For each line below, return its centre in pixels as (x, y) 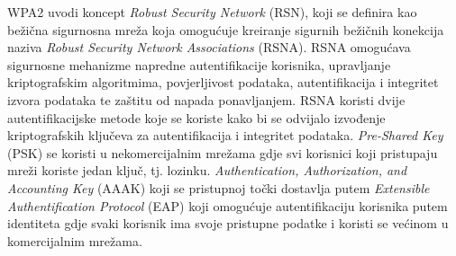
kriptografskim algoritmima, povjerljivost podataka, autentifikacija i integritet (223, 82)
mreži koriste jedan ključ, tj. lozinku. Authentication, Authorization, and (207, 170)
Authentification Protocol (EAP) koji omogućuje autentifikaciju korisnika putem (228, 205)
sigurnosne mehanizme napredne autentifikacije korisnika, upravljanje (199, 64)
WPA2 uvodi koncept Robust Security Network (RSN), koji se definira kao (212, 12)
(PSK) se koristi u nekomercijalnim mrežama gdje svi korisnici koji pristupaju (223, 152)
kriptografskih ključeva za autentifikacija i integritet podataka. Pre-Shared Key (225, 135)
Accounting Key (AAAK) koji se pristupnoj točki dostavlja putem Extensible (219, 187)
